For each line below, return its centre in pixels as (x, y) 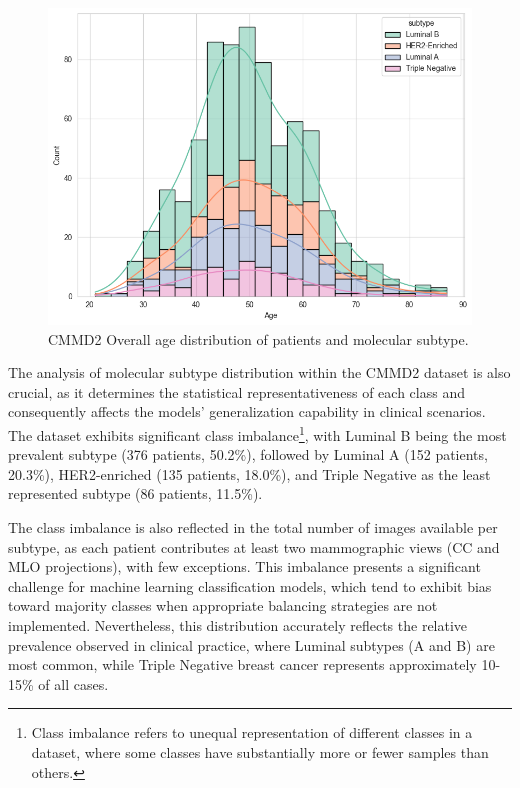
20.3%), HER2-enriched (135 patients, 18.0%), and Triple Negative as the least (249, 473)
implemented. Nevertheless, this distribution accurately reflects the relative (238, 625)
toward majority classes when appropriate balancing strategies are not (223, 605)
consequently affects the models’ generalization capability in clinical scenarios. (247, 411)
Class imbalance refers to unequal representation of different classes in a (252, 732)
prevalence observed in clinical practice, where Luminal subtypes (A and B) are (251, 644)
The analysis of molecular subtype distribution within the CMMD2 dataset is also (259, 372)
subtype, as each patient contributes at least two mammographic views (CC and (254, 546)
